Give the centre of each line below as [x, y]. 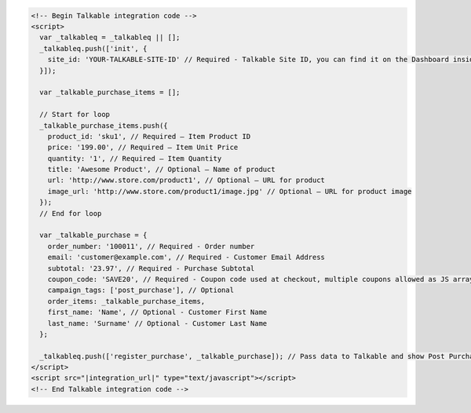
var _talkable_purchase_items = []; [110, 93]
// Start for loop [75, 115]
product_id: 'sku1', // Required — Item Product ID [149, 136]
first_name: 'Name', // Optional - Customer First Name [157, 312]
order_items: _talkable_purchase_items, [126, 301]
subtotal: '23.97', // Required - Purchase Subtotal [151, 268]
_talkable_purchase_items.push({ [104, 125]
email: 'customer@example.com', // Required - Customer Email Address [186, 258]
